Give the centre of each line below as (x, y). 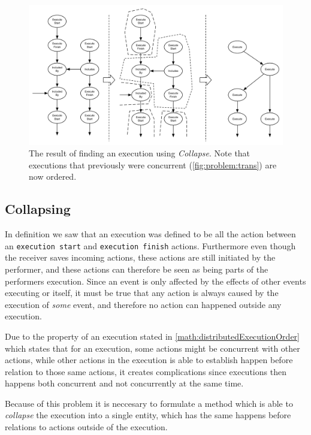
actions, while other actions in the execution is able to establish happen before (149, 360)
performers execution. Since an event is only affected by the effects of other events (155, 281)
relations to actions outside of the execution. (86, 427)
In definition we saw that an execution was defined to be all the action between (150, 234)
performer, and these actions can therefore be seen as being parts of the (137, 269)
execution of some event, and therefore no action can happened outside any (143, 304)
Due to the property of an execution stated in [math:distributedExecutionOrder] (152, 336)
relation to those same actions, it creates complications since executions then (146, 371)
